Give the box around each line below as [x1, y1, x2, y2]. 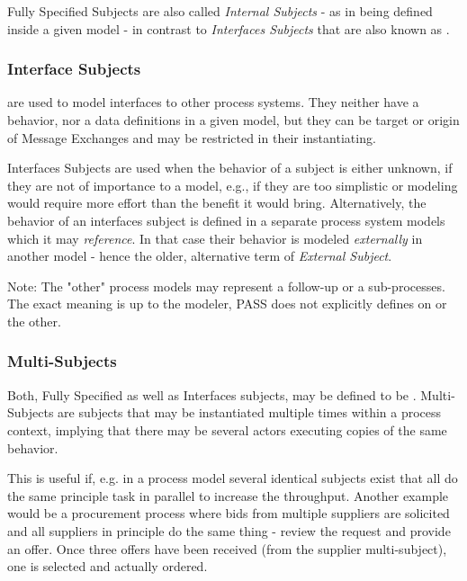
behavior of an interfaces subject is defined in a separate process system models [7, 210, 445, 229]
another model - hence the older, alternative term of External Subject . [7, 246, 392, 265]
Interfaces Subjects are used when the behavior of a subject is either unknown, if [7, 158, 453, 177]
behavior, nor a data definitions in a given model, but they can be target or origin [7, 111, 460, 129]
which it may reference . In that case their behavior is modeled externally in [7, 228, 423, 247]
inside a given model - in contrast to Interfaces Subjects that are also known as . [7, 19, 450, 38]
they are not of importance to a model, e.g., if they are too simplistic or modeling [7, 175, 458, 194]
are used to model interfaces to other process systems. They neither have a [7, 93, 419, 112]
